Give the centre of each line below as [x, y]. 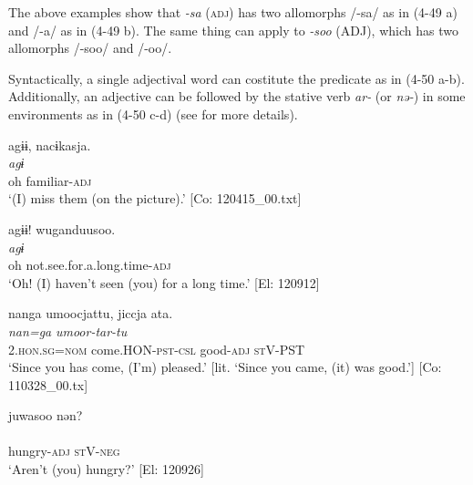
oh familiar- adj [50, 180]
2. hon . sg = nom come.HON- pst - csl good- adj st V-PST [157, 349]
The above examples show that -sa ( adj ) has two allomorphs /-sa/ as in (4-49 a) [233, 12]
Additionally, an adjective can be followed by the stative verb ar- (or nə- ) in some [237, 96]
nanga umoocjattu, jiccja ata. [91, 313]
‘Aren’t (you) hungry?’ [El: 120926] [106, 469]
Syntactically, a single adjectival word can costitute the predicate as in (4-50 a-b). [236, 78]
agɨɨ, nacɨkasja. [50, 144]
